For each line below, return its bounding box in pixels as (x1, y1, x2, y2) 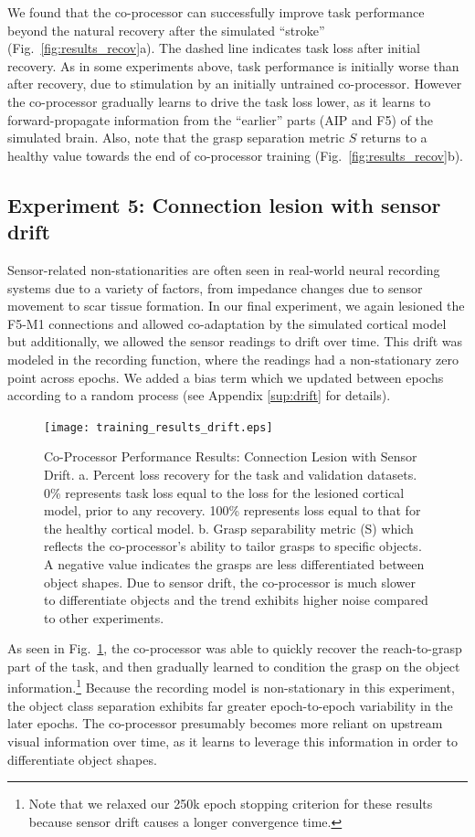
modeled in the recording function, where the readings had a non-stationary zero (7, 349, 459, 368)
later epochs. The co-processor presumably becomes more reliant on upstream (7, 714, 443, 733)
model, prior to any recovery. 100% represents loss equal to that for (44, 501, 421, 520)
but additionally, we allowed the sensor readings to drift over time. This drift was (7, 332, 462, 351)
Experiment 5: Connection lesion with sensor (7, 190, 441, 218)
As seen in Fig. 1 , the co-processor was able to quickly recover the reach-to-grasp (7, 639, 462, 658)
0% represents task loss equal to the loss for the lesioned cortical (44, 482, 405, 502)
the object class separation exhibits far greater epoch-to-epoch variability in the (7, 695, 453, 715)
